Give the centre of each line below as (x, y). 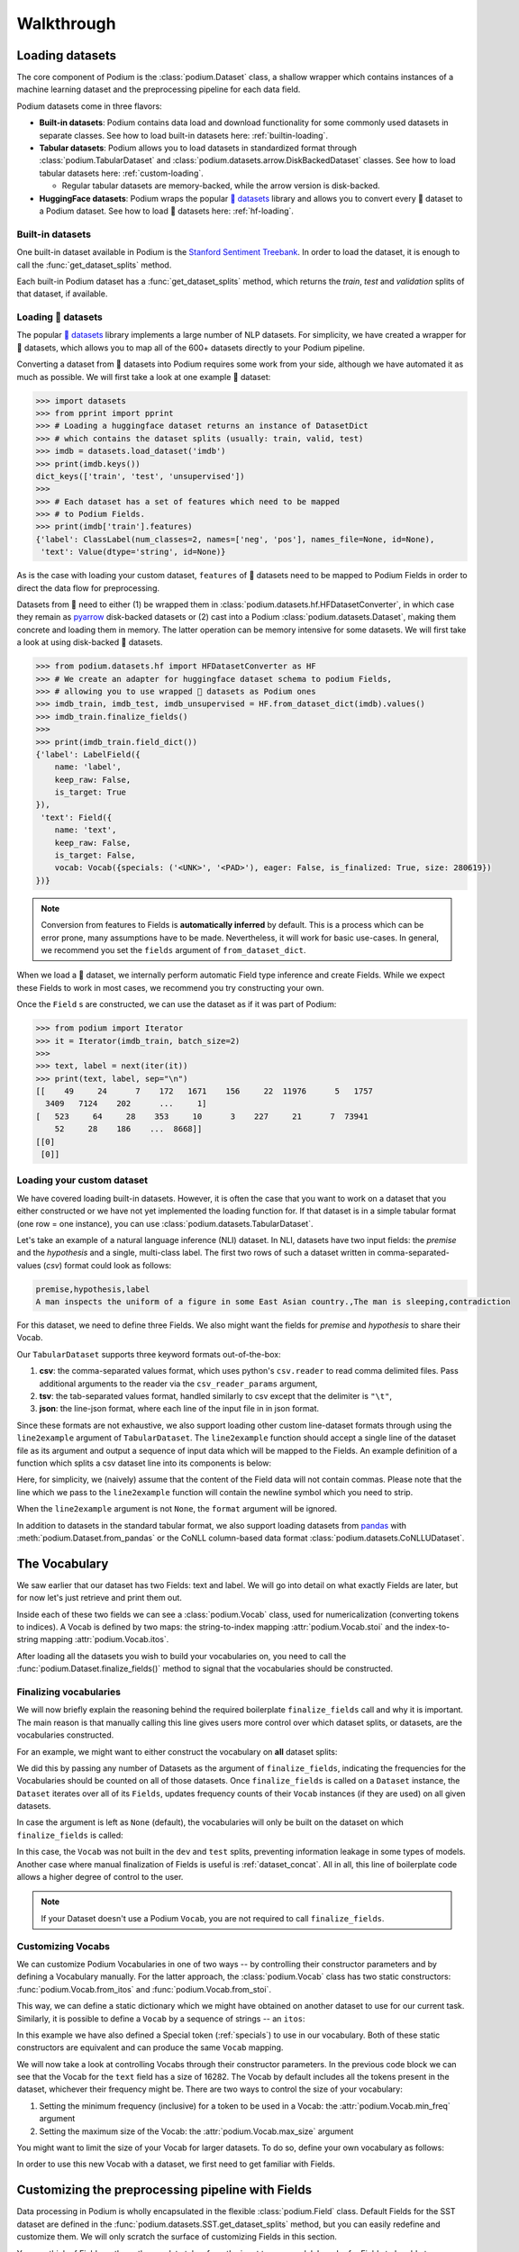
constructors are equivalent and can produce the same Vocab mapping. (150, 2048)
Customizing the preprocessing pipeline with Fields (164, 2190)
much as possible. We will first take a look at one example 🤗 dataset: (144, 377)
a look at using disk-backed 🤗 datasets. (90, 642)
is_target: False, (95, 855)
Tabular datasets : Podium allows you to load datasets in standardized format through (198, 148)
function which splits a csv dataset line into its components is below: (144, 1463)
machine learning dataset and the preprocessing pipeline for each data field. (159, 89)
